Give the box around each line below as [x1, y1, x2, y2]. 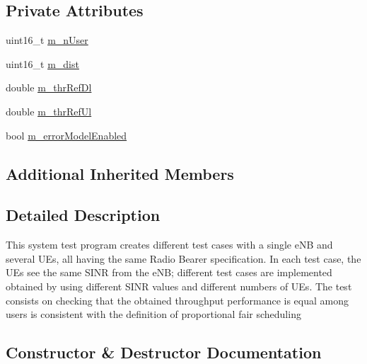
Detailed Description [6, 204, 161, 226]
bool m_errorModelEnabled [6, 127, 127, 142]
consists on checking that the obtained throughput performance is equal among [6, 292, 349, 307]
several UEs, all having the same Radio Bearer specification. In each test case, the [6, 251, 361, 266]
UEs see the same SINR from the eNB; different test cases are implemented [6, 265, 332, 280]
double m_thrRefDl [6, 80, 92, 95]
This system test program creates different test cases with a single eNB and [6, 237, 333, 252]
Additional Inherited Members [6, 162, 234, 184]
